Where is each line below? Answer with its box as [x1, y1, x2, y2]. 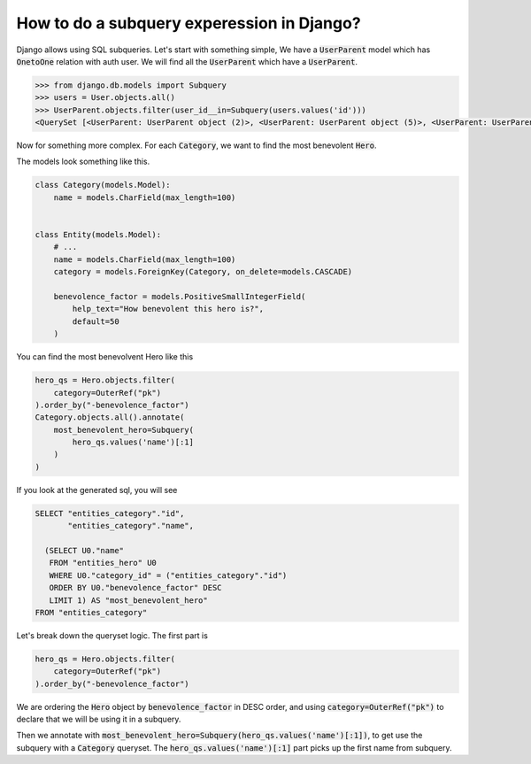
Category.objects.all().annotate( [35, 413, 185, 422]
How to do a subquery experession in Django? [16, 13, 362, 33]
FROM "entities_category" [35, 607, 148, 617]
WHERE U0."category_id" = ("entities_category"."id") [49, 570, 288, 580]
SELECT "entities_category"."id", [35, 508, 185, 518]
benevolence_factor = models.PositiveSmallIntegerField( [53, 291, 306, 301]
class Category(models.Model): [35, 180, 172, 190]
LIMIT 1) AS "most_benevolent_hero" [49, 595, 208, 606]
